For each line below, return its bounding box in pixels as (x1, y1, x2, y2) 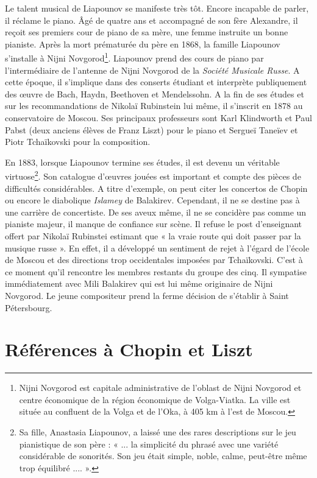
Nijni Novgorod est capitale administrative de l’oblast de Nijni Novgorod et (19, 381, 302, 394)
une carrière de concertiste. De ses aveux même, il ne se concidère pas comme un (5, 205, 307, 218)
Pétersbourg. (5, 301, 52, 314)
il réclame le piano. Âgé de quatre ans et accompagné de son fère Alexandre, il (5, 13, 298, 26)
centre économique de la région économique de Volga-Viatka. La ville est (19, 393, 291, 406)
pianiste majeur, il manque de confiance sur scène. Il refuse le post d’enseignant (5, 217, 302, 230)
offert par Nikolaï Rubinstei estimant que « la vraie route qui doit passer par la (5, 230, 301, 242)
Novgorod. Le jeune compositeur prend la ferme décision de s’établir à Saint (5, 289, 289, 301)
